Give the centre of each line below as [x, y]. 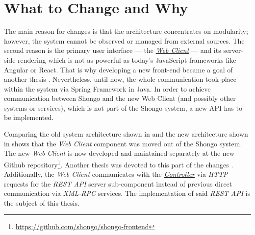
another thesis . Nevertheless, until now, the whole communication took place [120, 79]
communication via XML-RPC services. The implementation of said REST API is [127, 193]
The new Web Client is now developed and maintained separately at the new [119, 153]
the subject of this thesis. [42, 202]
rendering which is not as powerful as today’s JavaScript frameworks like [127, 59]
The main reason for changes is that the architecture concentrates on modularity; [126, 31]
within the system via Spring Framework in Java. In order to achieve [107, 88]
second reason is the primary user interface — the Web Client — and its [113, 50]
